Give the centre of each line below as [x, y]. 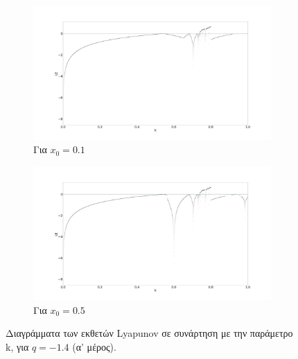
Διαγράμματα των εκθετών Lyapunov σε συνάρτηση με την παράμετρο [149, 333]
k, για [17, 346]
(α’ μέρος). [94, 346]
